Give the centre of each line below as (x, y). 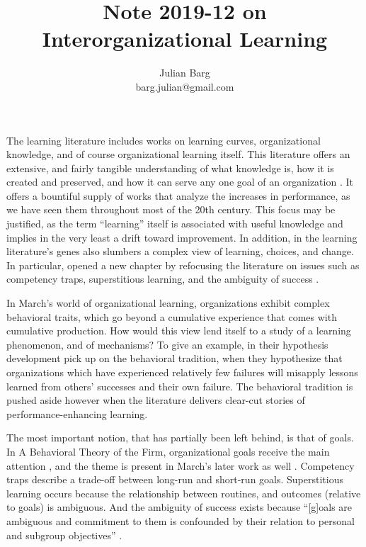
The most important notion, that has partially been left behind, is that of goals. (180, 438)
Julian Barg (185, 73)
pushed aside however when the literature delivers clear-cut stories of (156, 400)
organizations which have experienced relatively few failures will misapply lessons (182, 372)
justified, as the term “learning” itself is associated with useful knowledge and (175, 224)
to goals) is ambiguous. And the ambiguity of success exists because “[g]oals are (179, 507)
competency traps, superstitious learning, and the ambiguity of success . (163, 279)
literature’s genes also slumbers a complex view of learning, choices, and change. (180, 251)
